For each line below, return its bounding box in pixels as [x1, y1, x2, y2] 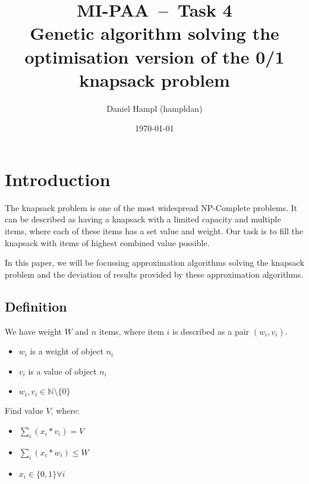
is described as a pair [172, 325, 250, 337]
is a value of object [28, 364, 97, 377]
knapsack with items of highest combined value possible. [5, 236, 210, 249]
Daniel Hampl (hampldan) [106, 102, 203, 114]
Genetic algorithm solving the [30, 21, 279, 45]
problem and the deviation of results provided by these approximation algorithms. [5, 268, 304, 280]
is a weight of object [30, 345, 104, 357]
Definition [5, 297, 67, 315]
